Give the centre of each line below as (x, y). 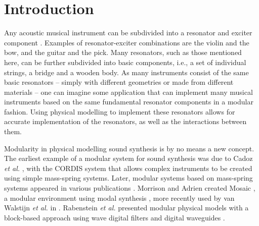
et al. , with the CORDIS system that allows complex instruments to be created (128, 168)
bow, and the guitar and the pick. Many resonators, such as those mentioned (123, 52)
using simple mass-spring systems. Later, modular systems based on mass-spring (128, 178)
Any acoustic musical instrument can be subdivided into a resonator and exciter (128, 33)
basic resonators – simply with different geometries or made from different (119, 82)
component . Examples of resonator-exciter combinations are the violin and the (127, 42)
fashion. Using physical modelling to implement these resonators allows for (120, 111)
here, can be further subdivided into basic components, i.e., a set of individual (125, 62)
